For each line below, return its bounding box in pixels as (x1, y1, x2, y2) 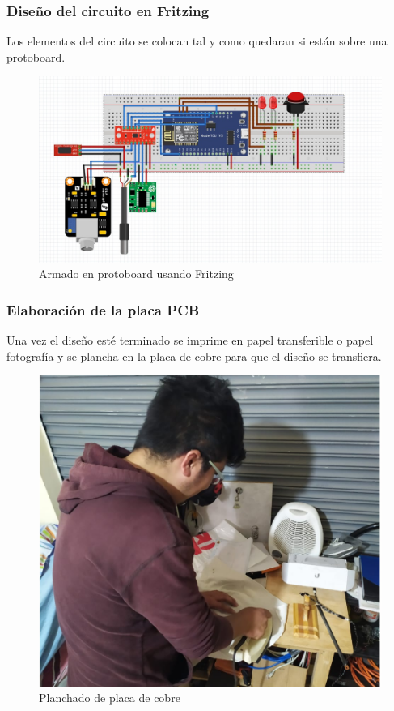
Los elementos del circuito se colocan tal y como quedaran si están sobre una (6, 32, 388, 49)
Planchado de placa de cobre (39, 689, 180, 706)
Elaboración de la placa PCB (6, 299, 200, 319)
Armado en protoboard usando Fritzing (39, 265, 234, 282)
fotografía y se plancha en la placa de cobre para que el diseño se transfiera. (6, 347, 382, 364)
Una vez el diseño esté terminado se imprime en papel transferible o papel (6, 332, 374, 349)
